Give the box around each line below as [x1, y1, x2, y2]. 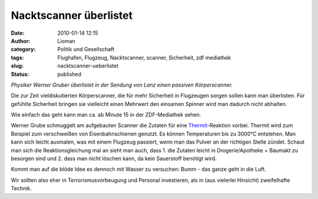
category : [11, 46, 36, 53]
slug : [11, 62, 24, 69]
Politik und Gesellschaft [57, 46, 115, 53]
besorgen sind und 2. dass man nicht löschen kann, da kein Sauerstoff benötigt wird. [11, 155, 217, 162]
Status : [11, 71, 29, 78]
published [57, 71, 82, 78]
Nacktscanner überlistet [11, 9, 132, 22]
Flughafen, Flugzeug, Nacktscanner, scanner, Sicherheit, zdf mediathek [57, 54, 231, 61]
